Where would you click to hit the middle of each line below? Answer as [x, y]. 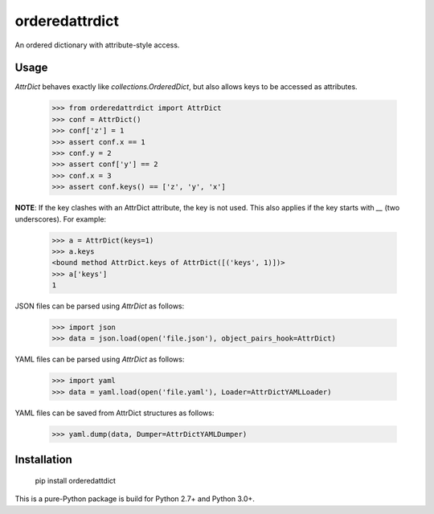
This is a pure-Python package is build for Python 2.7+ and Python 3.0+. [135, 499]
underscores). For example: [61, 219]
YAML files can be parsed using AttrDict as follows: [100, 359]
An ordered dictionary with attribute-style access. [97, 45]
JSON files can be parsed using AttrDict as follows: [100, 306]
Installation [43, 460]
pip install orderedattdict [76, 480]
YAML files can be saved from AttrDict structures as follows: [115, 413]
